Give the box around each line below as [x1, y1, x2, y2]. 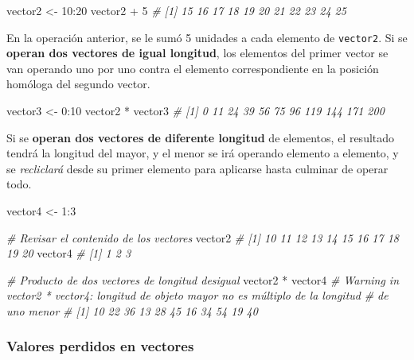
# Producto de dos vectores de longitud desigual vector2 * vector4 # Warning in [6, 271, 400, 288]
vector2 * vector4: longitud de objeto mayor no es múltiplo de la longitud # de [6, 287, 389, 304]
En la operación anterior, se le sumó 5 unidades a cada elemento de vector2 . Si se [6, 29, 408, 45]
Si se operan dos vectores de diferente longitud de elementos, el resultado [6, 129, 395, 145]
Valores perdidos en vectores [6, 336, 194, 356]
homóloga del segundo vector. [6, 75, 150, 92]
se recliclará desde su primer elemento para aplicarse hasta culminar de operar [6, 160, 389, 176]
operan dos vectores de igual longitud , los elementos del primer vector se [6, 45, 389, 61]
